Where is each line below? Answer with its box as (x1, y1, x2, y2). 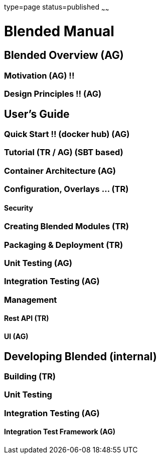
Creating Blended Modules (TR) (4, 221, 129, 232)
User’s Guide (4, 107, 70, 120)
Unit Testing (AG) (4, 258, 72, 269)
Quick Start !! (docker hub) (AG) (4, 128, 130, 139)
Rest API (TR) (4, 314, 49, 323)
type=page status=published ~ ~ (4, 3, 109, 13)
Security (4, 203, 33, 212)
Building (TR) (4, 371, 56, 382)
